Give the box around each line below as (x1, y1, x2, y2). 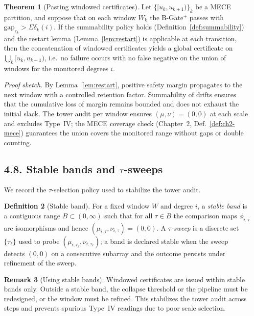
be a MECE (195, 1, 231, 11)
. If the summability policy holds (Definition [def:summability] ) (54, 22, 244, 32)
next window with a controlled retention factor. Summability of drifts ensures (4, 89, 236, 99)
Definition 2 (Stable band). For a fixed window (4, 201, 150, 211)
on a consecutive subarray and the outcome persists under (51, 248, 226, 258)
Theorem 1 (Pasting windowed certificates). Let (4, 1, 152, 11)
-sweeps (123, 161, 163, 176)
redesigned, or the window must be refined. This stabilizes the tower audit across (4, 293, 247, 303)
